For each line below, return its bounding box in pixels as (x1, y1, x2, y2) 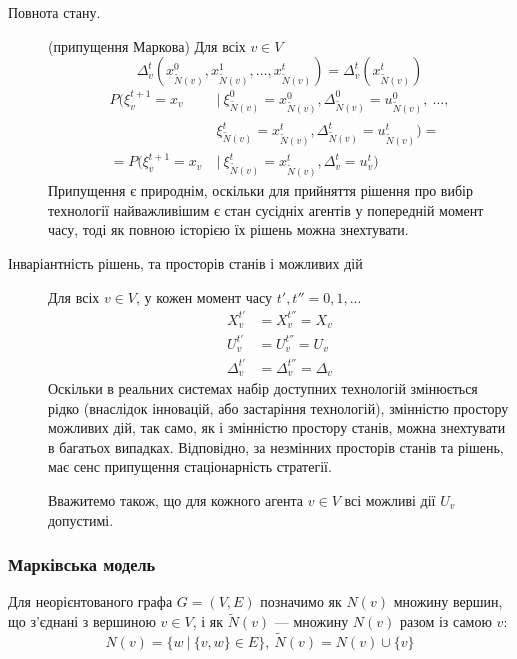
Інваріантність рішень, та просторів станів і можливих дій (8, 252, 363, 273)
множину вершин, (393, 591, 503, 612)
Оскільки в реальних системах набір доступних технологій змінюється (48, 378, 478, 399)
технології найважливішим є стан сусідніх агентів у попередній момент (48, 199, 484, 220)
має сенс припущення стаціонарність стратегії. (48, 456, 332, 477)
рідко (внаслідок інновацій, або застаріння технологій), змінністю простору (48, 397, 509, 418)
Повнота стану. (8, 2, 101, 22)
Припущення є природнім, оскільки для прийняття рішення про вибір (48, 180, 473, 201)
